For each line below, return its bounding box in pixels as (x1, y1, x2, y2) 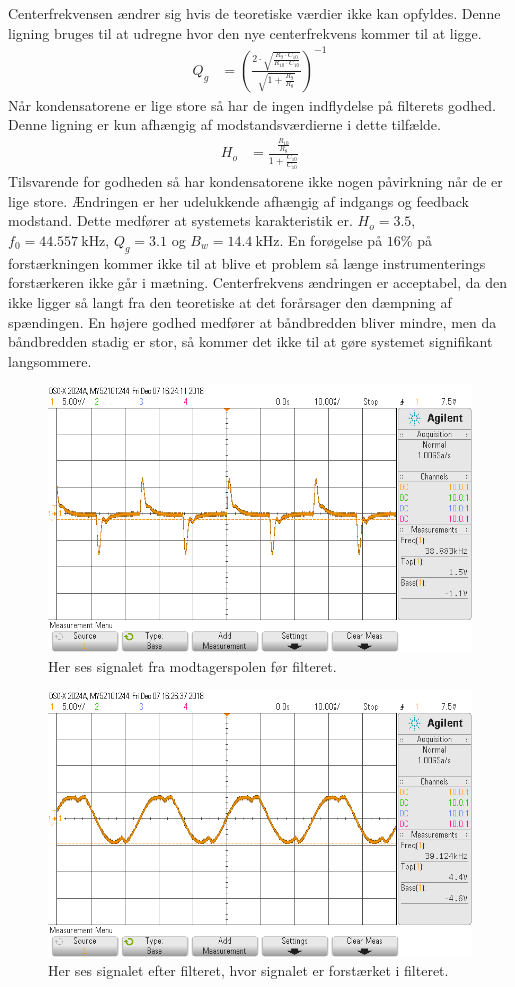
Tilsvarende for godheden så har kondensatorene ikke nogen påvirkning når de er (8, 171, 503, 192)
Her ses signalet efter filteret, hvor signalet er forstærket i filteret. (48, 960, 449, 981)
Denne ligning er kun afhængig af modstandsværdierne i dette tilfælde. (8, 114, 441, 135)
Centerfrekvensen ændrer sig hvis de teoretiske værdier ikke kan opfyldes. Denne (8, 3, 501, 23)
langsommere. (8, 350, 92, 371)
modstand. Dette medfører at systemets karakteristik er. (8, 210, 353, 231)
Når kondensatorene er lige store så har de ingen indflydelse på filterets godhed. (8, 94, 496, 115)
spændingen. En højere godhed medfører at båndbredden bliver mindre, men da (8, 311, 497, 332)
